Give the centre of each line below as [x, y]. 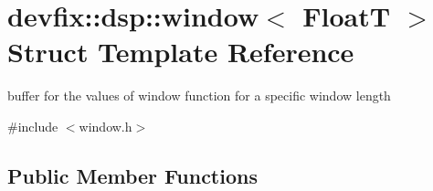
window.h [106, 126]
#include [33, 126]
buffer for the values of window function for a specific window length [199, 95]
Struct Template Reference [181, 52]
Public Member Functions [132, 175]
